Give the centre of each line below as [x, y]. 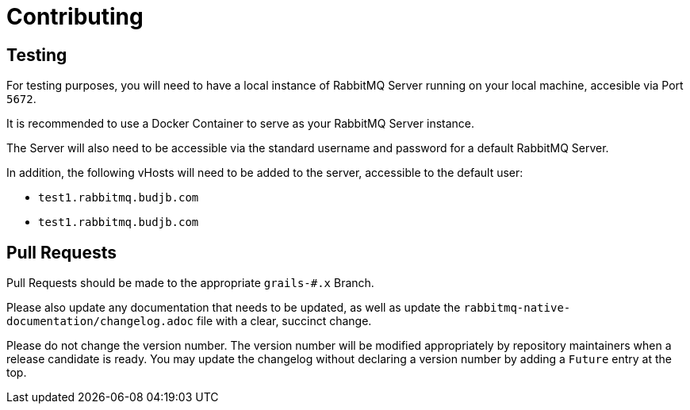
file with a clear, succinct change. [284, 321]
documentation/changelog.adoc [100, 322]
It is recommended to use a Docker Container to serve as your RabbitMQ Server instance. [241, 124]
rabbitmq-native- [517, 308]
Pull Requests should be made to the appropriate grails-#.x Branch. [190, 283]
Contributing [75, 17]
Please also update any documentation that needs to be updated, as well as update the [234, 308]
